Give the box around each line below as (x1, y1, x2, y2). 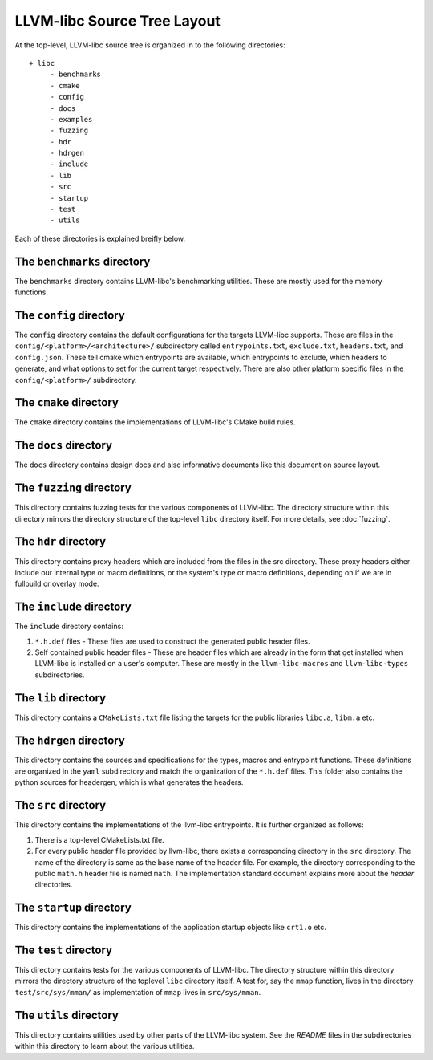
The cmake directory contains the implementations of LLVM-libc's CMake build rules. (14, 417, 296, 427)
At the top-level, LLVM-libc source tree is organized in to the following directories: (14, 40, 286, 50)
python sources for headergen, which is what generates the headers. (14, 778, 244, 787)
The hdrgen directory (14, 733, 126, 747)
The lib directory (14, 691, 107, 705)
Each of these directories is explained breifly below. (14, 234, 186, 243)
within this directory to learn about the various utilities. (14, 1042, 195, 1051)
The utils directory (14, 1008, 119, 1022)
